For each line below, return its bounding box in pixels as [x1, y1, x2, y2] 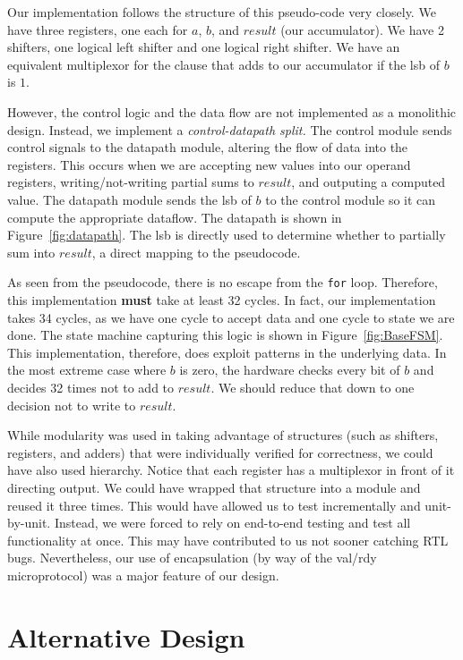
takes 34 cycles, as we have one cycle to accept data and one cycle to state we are [7, 308, 455, 326]
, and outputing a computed [291, 173, 446, 191]
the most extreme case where [7, 360, 167, 379]
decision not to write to [7, 395, 136, 414]
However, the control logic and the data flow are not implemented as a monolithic [7, 102, 457, 121]
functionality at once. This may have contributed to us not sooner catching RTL [7, 530, 449, 549]
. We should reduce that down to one [210, 377, 415, 396]
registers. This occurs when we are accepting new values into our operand [7, 155, 411, 173]
